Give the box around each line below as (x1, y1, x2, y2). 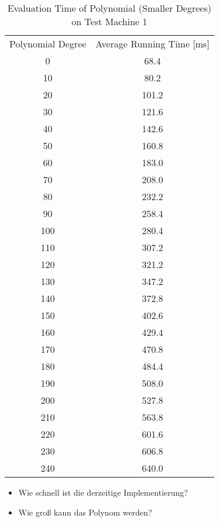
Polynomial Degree (9, 37, 86, 50)
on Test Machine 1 (71, 15, 148, 28)
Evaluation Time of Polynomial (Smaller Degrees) (7, 1, 211, 15)
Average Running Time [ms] (95, 37, 210, 50)
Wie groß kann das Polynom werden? (18, 506, 152, 518)
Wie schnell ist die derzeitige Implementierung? (18, 486, 188, 498)
